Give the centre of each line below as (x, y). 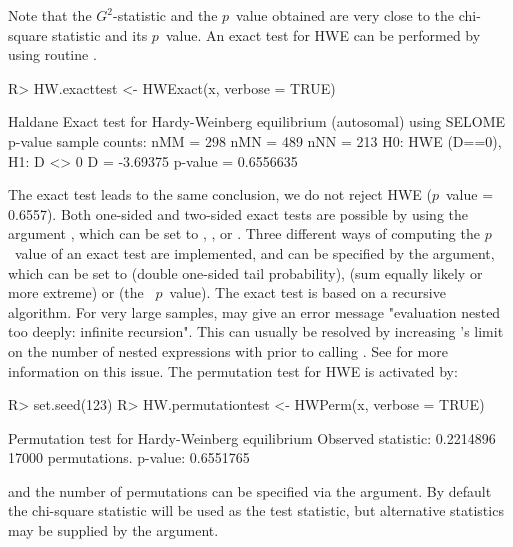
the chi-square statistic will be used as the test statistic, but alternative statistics (256, 510)
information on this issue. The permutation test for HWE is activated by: (233, 370)
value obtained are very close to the (345, 15)
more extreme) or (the (76, 292)
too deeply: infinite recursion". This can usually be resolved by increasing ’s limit (256, 331)
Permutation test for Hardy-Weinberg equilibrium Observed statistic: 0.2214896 (252, 437)
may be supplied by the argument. (113, 530)
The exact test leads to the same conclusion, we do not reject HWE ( (220, 194)
